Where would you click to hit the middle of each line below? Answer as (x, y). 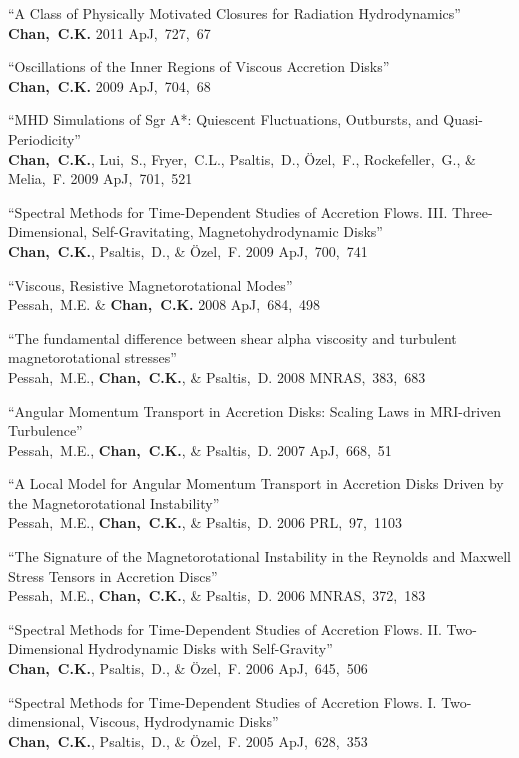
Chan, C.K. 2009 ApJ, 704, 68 (109, 85)
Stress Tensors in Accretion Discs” (113, 575)
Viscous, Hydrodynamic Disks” (183, 721)
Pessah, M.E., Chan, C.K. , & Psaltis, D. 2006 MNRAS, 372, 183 (217, 595)
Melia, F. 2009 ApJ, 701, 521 (100, 178)
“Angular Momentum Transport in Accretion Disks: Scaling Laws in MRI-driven (255, 410)
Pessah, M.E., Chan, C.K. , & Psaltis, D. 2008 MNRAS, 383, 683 (217, 376)
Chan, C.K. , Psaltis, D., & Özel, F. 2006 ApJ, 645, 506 (188, 668)
